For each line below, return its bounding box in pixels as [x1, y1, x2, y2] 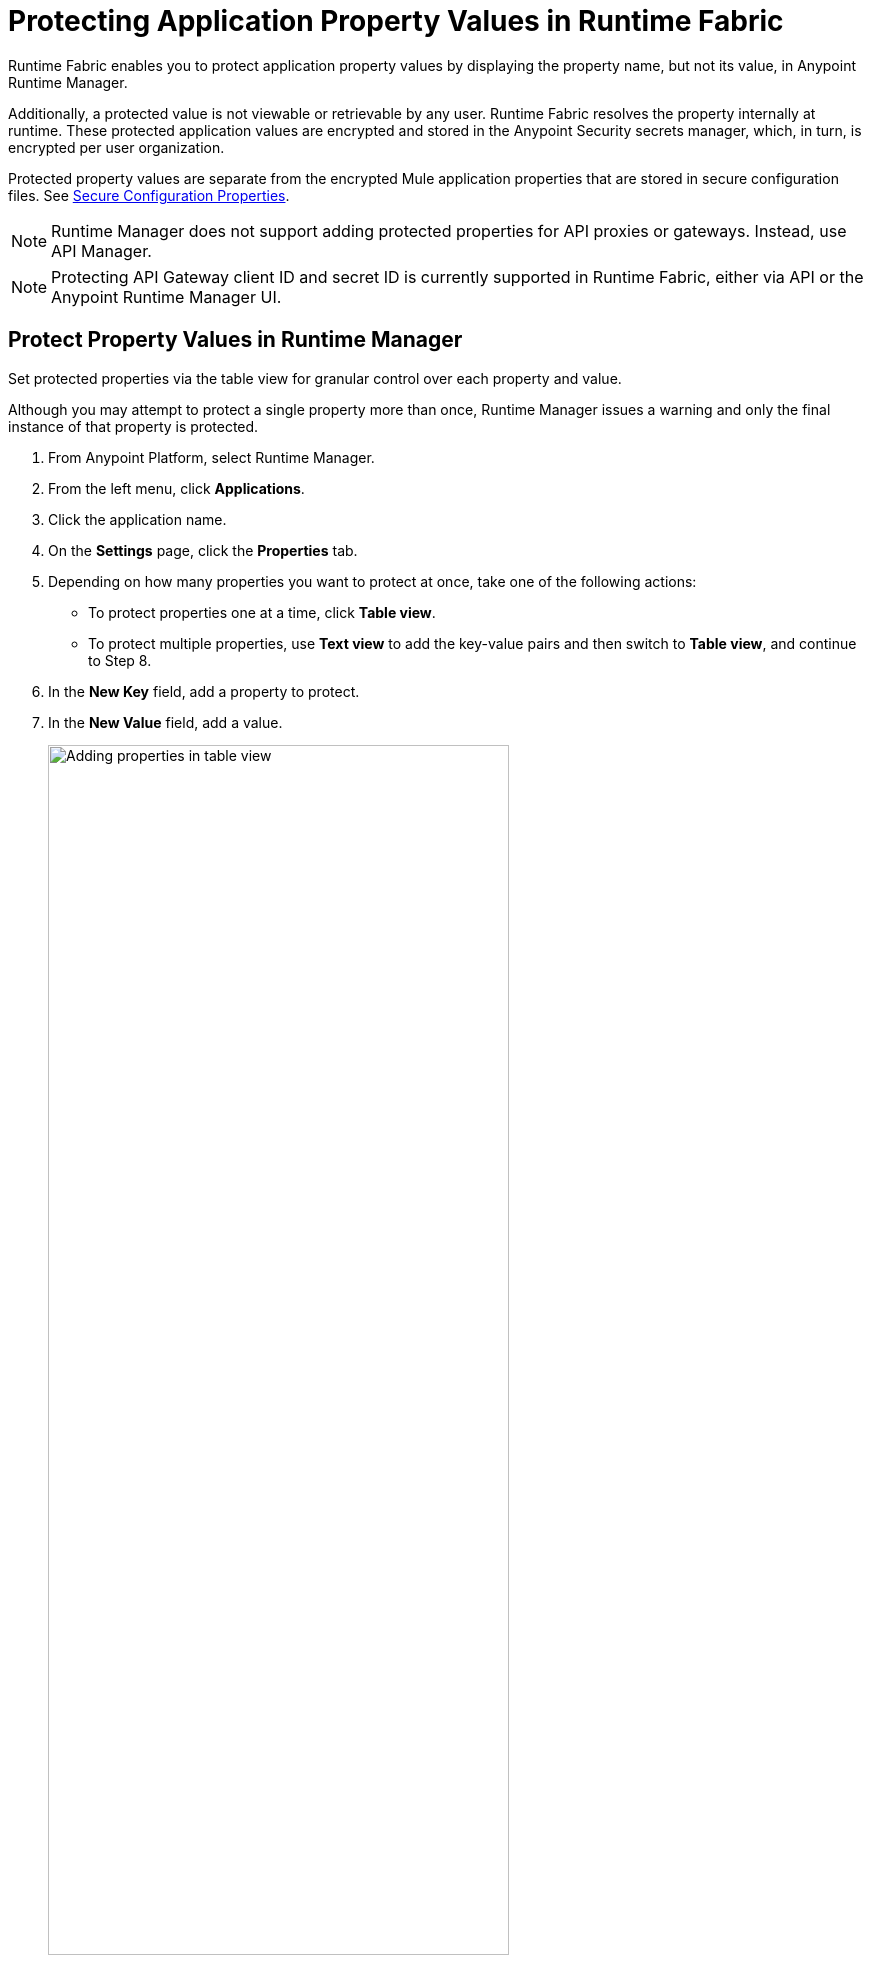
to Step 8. [88, 651, 152, 669]
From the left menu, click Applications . [48, 479, 305, 497]
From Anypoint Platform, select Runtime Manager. [48, 448, 375, 466]
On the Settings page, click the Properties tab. [48, 541, 358, 559]
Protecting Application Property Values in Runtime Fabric [8, 4, 784, 38]
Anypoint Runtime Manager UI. [51, 286, 282, 307]
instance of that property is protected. [8, 417, 259, 435]
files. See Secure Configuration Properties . [8, 186, 290, 204]
